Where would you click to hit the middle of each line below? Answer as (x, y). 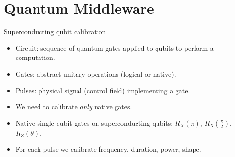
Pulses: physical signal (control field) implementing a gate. (103, 90)
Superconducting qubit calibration (55, 31)
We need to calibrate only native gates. (74, 107)
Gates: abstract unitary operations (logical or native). (96, 73)
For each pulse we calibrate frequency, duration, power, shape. (108, 149)
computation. (35, 57)
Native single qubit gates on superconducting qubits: (94, 123)
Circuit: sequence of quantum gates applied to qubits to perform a (114, 48)
